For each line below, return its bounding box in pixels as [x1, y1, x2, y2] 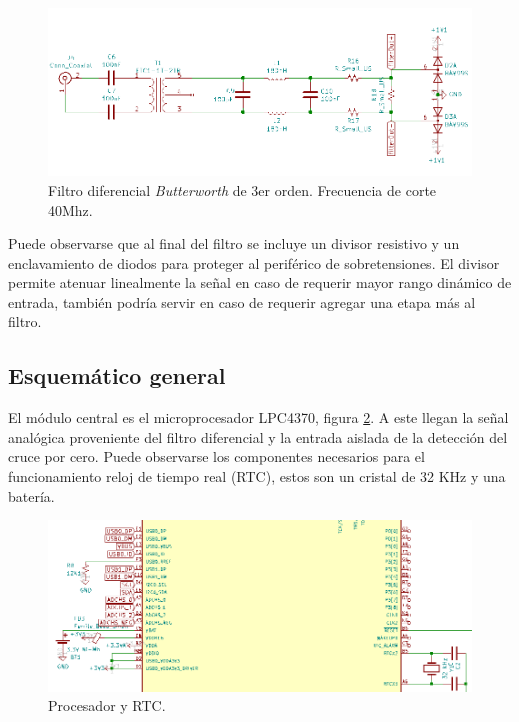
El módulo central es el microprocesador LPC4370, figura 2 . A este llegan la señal [8, 407, 509, 428]
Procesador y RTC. [48, 695, 166, 716]
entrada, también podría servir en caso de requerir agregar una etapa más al [8, 291, 476, 312]
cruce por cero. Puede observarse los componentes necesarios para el [8, 446, 425, 467]
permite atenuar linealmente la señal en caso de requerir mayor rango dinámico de [8, 272, 512, 293]
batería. [8, 485, 55, 506]
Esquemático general [8, 360, 226, 391]
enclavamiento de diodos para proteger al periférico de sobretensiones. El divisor [8, 252, 500, 273]
